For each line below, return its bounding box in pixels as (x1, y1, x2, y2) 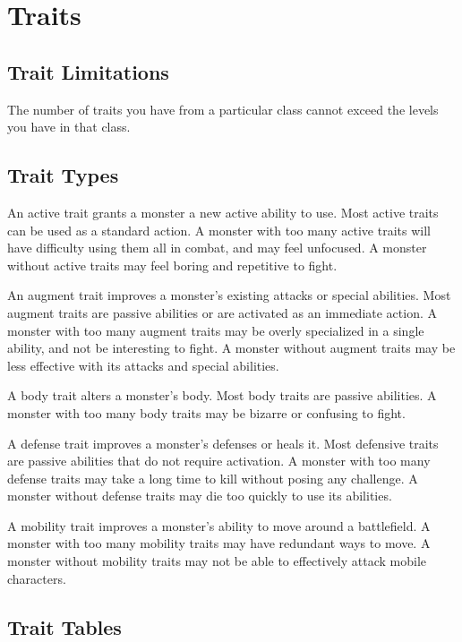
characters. (7, 569, 66, 587)
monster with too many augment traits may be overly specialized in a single (7, 321, 424, 339)
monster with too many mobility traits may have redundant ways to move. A (7, 534, 431, 552)
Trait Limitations (7, 57, 169, 85)
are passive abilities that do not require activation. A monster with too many (7, 451, 431, 470)
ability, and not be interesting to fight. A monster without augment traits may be (7, 338, 456, 357)
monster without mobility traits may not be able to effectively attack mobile (7, 552, 427, 570)
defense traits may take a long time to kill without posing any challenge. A (7, 468, 418, 487)
